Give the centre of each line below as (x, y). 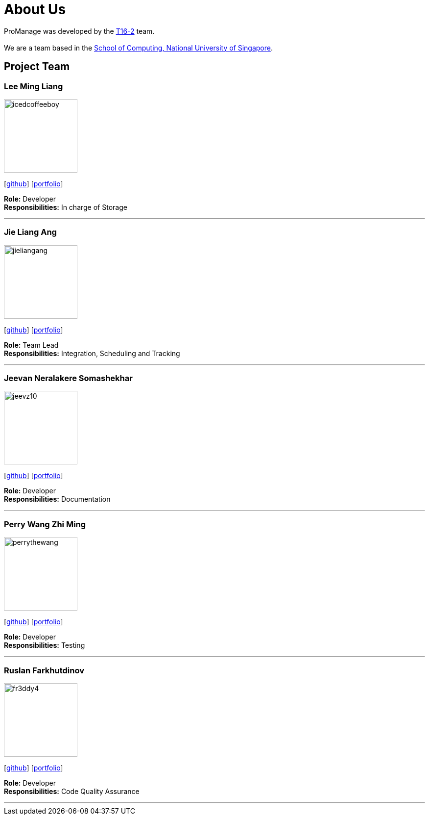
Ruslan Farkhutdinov (44, 670)
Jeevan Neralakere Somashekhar (68, 378)
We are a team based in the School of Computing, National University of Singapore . (139, 48)
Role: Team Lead (31, 345)
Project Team (37, 67)
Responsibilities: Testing (45, 645)
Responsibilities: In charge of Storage (66, 207)
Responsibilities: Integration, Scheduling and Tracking (92, 353)
